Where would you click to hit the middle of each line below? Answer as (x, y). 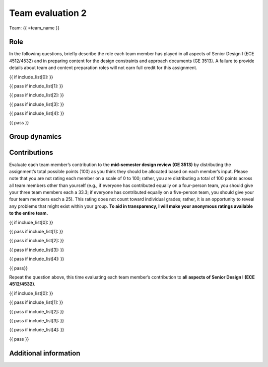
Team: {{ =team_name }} (34, 28)
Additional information (45, 353)
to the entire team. (29, 213)
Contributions (31, 152)
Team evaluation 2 (48, 13)
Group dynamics (35, 137)
